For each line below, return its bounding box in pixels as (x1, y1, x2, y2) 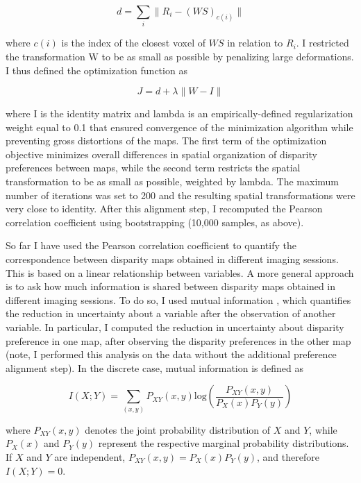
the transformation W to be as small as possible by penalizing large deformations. (6, 49, 354, 63)
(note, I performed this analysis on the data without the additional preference (6, 347, 337, 362)
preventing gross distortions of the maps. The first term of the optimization (6, 133, 327, 148)
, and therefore (257, 449, 319, 464)
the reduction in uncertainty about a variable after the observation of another (6, 306, 336, 321)
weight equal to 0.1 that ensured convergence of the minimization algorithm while (6, 119, 353, 134)
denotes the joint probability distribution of (85, 422, 271, 437)
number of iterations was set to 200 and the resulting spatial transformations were (6, 187, 355, 202)
